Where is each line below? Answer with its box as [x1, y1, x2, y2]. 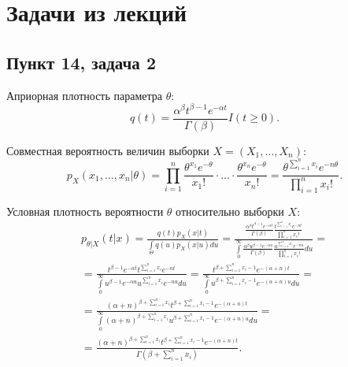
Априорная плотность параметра [6, 87, 163, 103]
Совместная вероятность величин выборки [6, 142, 209, 158]
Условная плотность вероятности [6, 202, 164, 219]
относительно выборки [176, 202, 284, 219]
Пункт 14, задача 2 [6, 50, 156, 74]
